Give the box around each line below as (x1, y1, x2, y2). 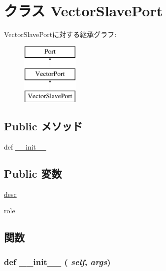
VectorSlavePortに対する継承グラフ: (4, 29, 117, 39)
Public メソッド (4, 118, 83, 134)
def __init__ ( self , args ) (4, 255, 111, 268)
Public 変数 (4, 165, 62, 181)
